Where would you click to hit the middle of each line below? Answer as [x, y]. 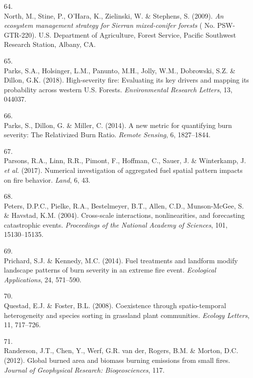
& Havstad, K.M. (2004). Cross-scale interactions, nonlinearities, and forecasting [125, 215]
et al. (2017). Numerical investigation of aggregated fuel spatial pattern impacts [123, 170]
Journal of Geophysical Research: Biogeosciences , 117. [84, 369]
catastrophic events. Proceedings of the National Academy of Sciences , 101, [116, 224]
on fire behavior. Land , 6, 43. [47, 179]
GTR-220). [20, 34]
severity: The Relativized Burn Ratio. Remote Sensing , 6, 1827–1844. [107, 135]
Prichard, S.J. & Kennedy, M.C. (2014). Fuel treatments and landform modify [121, 260]
